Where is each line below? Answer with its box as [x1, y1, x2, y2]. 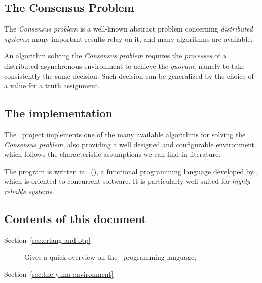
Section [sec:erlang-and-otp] [4, 234, 91, 245]
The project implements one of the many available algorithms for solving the [4, 129, 246, 139]
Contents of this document [4, 210, 146, 226]
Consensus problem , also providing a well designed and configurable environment [4, 139, 255, 149]
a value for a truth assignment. [4, 80, 100, 91]
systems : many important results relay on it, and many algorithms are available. [4, 33, 253, 44]
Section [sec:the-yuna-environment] [4, 268, 114, 279]
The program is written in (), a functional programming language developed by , [4, 166, 258, 176]
